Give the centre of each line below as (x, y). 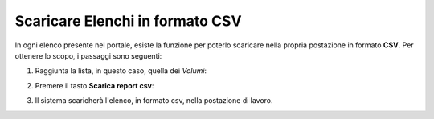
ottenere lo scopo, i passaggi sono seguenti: (88, 55)
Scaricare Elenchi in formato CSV (128, 21)
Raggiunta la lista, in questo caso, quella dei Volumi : (121, 71)
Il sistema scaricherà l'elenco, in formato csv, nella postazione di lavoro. (154, 101)
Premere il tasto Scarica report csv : (94, 85)
